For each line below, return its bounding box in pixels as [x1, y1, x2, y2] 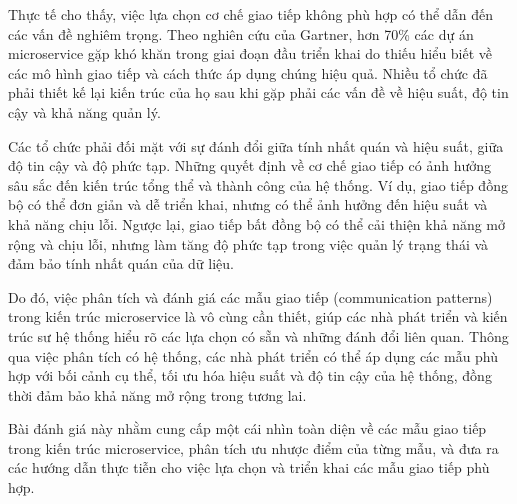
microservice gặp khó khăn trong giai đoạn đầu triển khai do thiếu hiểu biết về [8, 43, 493, 64]
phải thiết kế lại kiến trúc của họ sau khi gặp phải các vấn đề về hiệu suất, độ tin [8, 82, 509, 103]
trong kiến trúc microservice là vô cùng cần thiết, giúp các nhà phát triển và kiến [8, 306, 508, 327]
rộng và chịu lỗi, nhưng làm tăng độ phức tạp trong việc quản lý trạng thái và [8, 233, 489, 254]
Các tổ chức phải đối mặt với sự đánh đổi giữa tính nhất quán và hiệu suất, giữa [8, 135, 504, 156]
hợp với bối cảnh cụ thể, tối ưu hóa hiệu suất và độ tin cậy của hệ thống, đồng [8, 365, 492, 386]
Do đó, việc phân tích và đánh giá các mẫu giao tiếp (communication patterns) [8, 286, 493, 307]
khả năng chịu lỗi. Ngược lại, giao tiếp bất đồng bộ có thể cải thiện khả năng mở [8, 213, 506, 234]
